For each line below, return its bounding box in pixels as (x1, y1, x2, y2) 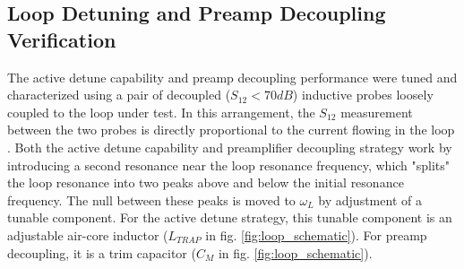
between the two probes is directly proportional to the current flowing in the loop (7, 120, 455, 139)
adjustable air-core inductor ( (7, 225, 168, 244)
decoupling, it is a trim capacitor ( (7, 243, 196, 262)
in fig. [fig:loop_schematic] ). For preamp (205, 225, 427, 244)
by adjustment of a (318, 190, 422, 209)
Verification (7, 25, 116, 53)
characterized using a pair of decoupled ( (7, 85, 231, 104)
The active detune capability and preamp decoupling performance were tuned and (7, 67, 458, 86)
